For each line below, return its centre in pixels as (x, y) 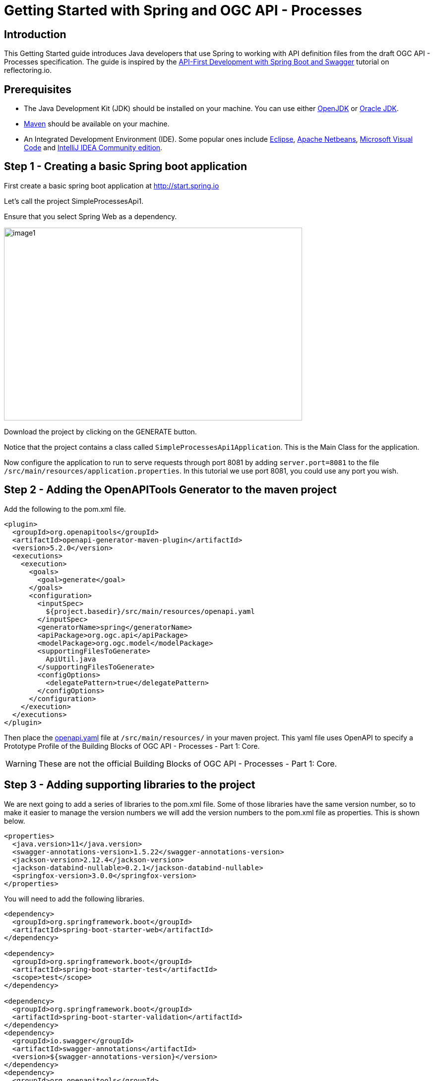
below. (15, 821)
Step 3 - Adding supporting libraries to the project (130, 785)
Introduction (35, 34)
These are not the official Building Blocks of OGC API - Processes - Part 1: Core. (188, 763)
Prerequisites (38, 89)
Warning (21, 763)
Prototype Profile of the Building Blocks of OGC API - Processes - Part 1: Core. (132, 746)
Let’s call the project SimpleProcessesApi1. (74, 201)
